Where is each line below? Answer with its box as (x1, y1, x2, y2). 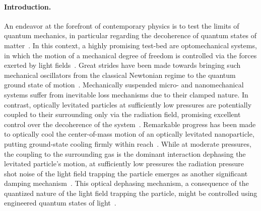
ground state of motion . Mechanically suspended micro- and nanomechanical (4, 79, 244, 90)
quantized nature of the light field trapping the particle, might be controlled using (4, 187, 257, 198)
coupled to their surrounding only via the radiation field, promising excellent (4, 109, 241, 120)
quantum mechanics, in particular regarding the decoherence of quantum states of (4, 30, 256, 41)
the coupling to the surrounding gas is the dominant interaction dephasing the (4, 148, 246, 159)
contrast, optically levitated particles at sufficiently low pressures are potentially (4, 99, 252, 110)
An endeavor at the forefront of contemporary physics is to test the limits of (4, 20, 239, 31)
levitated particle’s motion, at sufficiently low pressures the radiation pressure (4, 158, 244, 169)
